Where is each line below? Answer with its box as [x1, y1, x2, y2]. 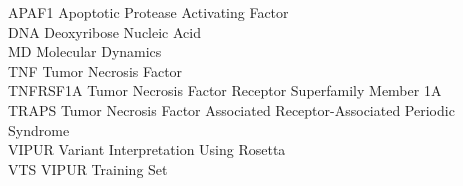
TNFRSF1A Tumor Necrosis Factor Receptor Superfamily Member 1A [8, 80, 442, 101]
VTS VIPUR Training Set [8, 158, 168, 179]
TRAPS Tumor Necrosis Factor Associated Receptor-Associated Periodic [8, 99, 455, 120]
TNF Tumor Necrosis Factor [8, 60, 183, 81]
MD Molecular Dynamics [8, 41, 162, 62]
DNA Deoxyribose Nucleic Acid [8, 21, 201, 42]
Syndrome [8, 119, 70, 140]
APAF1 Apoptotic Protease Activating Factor [8, 2, 289, 22]
